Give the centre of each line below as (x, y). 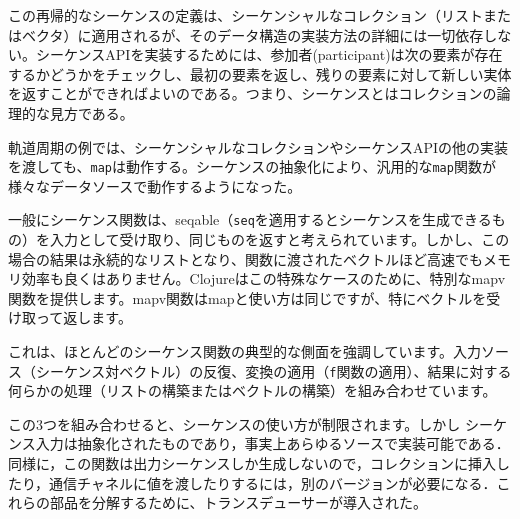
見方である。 (91, 112)
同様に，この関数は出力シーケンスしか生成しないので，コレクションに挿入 (252, 463)
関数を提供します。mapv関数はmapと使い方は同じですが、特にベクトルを (247, 297)
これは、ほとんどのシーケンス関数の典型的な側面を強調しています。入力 (245, 351)
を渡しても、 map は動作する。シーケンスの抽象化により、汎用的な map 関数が (252, 166)
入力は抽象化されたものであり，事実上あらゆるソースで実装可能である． (272, 443)
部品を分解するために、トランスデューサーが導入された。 (238, 502)
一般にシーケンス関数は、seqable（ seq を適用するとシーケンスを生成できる (250, 219)
